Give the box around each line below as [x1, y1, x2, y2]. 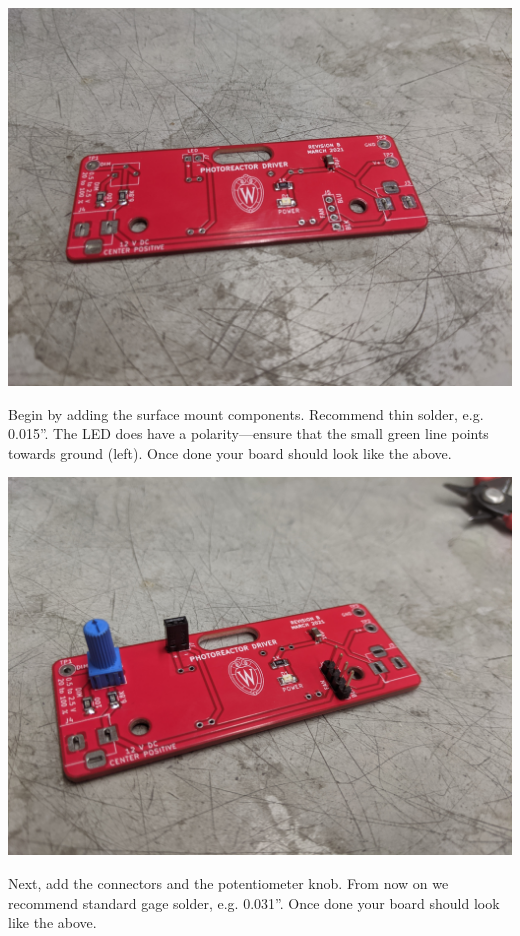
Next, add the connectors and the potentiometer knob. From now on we [8, 872, 449, 893]
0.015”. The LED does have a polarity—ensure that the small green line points [8, 423, 489, 444]
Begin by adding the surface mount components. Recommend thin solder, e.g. [8, 403, 484, 424]
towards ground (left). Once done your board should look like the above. [8, 442, 452, 463]
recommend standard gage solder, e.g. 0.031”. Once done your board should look [8, 892, 500, 913]
